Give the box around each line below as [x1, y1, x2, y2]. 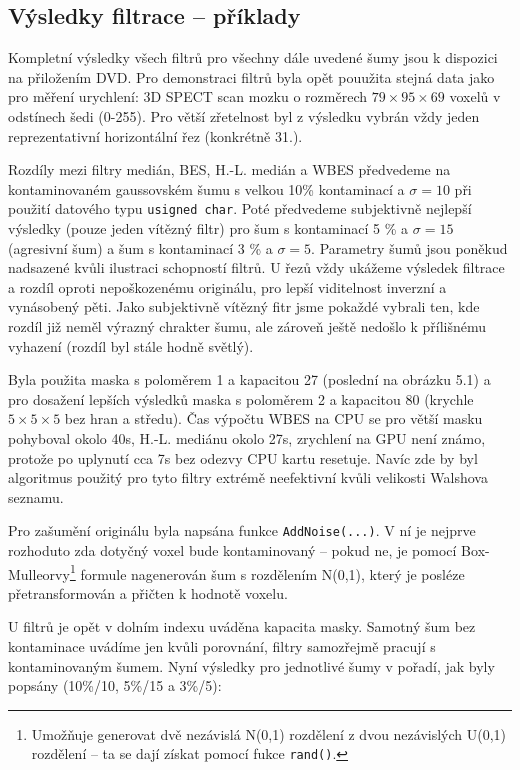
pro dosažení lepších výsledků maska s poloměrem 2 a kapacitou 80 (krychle [8, 388, 474, 409]
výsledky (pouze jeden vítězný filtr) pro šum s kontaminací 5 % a [8, 218, 409, 239]
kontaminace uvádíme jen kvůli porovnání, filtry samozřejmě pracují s [8, 636, 436, 657]
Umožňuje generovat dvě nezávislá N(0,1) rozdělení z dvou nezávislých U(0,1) [31, 723, 507, 744]
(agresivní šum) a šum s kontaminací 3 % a [8, 237, 273, 258]
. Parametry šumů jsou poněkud [311, 237, 508, 258]
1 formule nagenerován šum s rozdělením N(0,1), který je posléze [69, 560, 465, 584]
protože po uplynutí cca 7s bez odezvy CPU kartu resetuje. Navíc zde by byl [8, 447, 478, 468]
